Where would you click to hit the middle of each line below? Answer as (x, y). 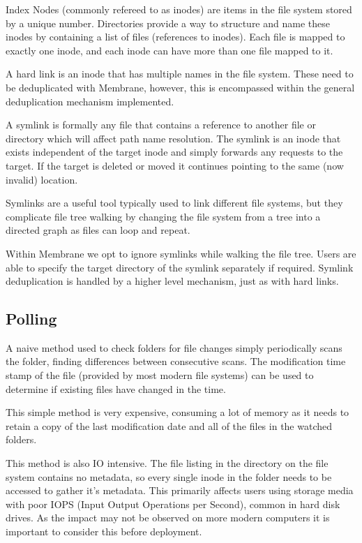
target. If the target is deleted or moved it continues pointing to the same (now (175, 165)
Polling (31, 319)
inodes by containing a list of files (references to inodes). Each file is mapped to (175, 37)
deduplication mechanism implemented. (90, 101)
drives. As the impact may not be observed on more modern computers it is (168, 518)
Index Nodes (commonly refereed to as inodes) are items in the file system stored (179, 9)
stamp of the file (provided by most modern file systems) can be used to (160, 375)
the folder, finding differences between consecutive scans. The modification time (176, 361)
